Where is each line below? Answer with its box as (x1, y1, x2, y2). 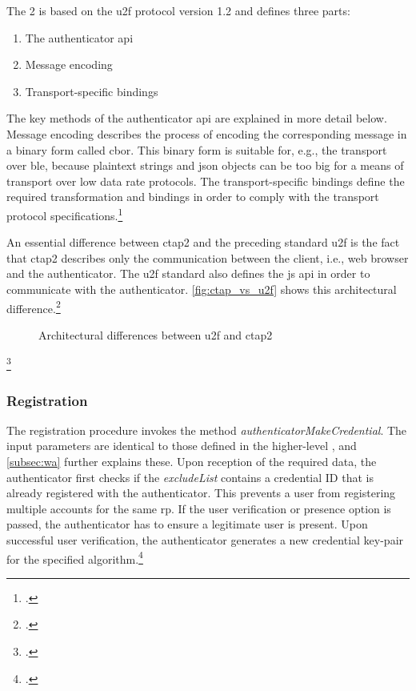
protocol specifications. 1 (6, 204, 123, 223)
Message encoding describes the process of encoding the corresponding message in (6, 125, 407, 142)
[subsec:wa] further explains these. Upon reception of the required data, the (6, 453, 377, 470)
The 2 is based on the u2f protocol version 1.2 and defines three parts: (6, 2, 350, 18)
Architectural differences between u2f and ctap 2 (38, 326, 273, 343)
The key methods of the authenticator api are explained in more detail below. (6, 110, 387, 127)
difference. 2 (6, 297, 61, 316)
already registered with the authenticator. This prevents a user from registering (6, 484, 396, 501)
